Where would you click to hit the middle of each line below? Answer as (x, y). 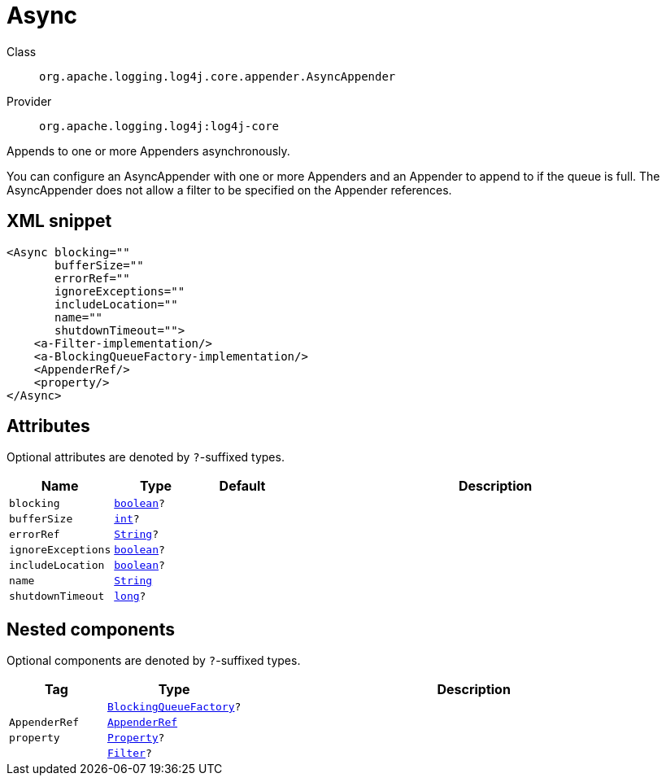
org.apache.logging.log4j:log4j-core (159, 126)
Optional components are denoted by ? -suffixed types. (154, 661)
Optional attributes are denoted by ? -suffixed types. (146, 457)
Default (242, 486)
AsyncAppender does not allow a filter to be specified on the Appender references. (229, 190)
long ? (130, 596)
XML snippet (59, 221)
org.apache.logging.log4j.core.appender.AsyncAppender (218, 76)
